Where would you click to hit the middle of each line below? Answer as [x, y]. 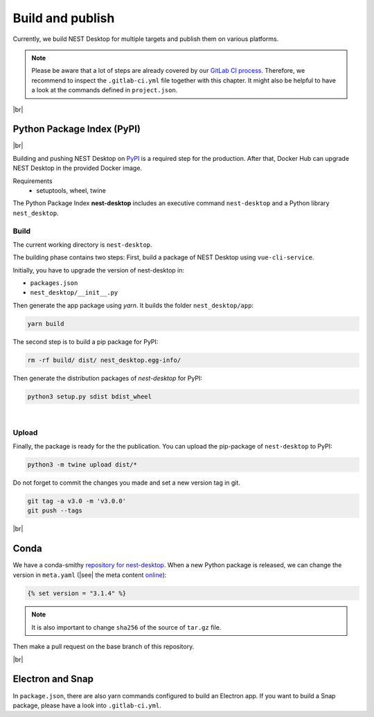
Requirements [33, 181]
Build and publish [64, 18]
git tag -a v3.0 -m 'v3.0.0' [77, 501]
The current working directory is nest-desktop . [82, 244]
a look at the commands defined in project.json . [105, 90]
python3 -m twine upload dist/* [82, 464]
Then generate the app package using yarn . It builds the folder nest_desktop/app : [133, 305]
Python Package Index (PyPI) [77, 129]
